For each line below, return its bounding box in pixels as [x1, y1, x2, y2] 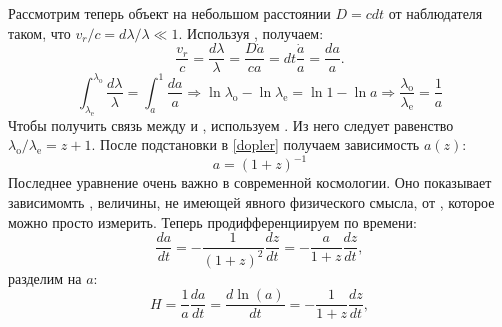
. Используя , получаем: [178, 22, 324, 43]
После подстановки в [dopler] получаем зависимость [100, 134, 420, 155]
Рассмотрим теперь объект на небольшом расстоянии [8, 3, 331, 23]
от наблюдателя [388, 3, 483, 23]
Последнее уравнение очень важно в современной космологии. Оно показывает [8, 172, 492, 193]
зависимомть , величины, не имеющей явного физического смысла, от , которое [8, 192, 495, 212]
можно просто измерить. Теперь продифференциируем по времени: [8, 211, 417, 232]
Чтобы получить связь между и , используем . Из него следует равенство [8, 114, 454, 135]
